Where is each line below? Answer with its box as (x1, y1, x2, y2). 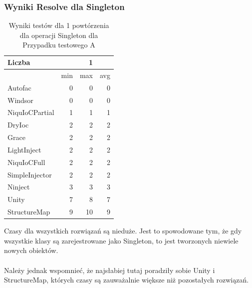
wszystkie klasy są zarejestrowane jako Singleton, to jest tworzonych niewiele (4, 235, 239, 245)
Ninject (7, 181, 30, 192)
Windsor (7, 94, 33, 105)
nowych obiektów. (4, 245, 58, 255)
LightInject (7, 144, 41, 154)
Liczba (7, 57, 30, 67)
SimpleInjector (7, 169, 52, 179)
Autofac (7, 82, 31, 92)
